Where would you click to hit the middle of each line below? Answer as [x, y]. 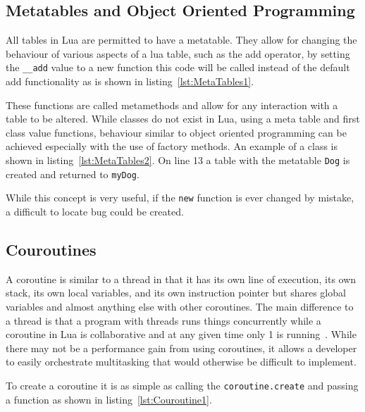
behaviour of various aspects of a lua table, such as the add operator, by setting [178, 53]
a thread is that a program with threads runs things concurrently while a [163, 320]
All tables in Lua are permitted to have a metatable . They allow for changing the [181, 40]
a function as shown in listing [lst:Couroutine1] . [109, 399]
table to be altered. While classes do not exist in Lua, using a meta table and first [183, 119]
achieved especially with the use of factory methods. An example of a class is [172, 146]
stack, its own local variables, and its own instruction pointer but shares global [176, 293]
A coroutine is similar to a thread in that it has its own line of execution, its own [181, 279]
